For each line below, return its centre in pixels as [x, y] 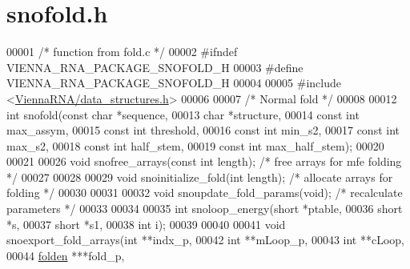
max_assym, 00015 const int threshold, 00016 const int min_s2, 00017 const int [203, 130]
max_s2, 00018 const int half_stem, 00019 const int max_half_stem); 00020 [195, 145]
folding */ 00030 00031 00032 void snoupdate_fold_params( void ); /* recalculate [205, 193]
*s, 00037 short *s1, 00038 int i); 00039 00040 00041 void [146, 224]
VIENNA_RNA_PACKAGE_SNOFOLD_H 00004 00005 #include [174, 83]
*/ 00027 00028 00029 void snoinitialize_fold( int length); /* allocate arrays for [200, 177]
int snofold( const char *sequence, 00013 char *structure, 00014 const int [183, 114]
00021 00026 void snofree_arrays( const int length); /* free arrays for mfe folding [204, 161]
